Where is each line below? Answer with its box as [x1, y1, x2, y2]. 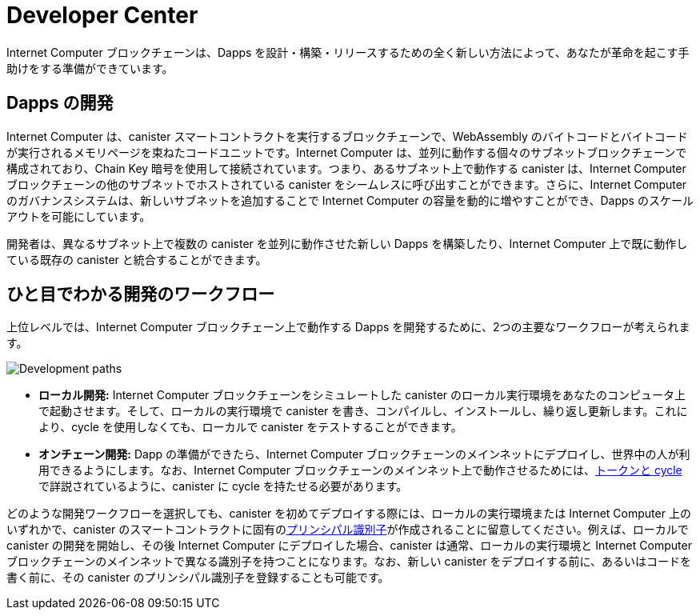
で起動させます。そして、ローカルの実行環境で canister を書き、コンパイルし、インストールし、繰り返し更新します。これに [38, 404, 688, 418]
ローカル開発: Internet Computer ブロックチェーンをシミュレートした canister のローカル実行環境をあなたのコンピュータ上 [38, 388, 686, 402]
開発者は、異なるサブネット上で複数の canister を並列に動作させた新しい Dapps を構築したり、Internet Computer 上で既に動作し [6, 236, 688, 250]
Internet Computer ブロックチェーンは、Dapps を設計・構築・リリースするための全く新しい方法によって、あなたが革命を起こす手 [6, 45, 690, 59]
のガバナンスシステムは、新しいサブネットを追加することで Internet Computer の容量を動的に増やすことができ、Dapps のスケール [6, 193, 694, 207]
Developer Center [6, 2, 198, 29]
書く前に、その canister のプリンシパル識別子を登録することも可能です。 [6, 570, 390, 585]
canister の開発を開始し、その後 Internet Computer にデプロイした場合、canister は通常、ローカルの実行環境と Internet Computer [6, 538, 692, 553]
